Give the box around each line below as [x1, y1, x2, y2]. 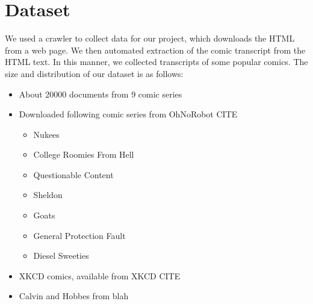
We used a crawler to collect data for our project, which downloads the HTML [5, 32, 295, 45]
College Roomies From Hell [33, 148, 134, 161]
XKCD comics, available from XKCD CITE [19, 269, 181, 282]
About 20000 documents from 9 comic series [19, 87, 182, 100]
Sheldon [33, 188, 63, 201]
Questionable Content [33, 168, 114, 181]
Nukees [33, 128, 60, 140]
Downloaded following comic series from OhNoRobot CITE [19, 108, 238, 120]
